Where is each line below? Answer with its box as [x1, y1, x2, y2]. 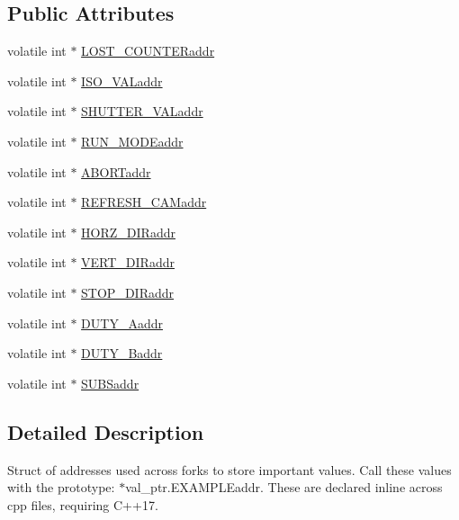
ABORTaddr [81, 162, 151, 181]
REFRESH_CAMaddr [81, 193, 207, 211]
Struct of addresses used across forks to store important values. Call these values [7, 460, 452, 479]
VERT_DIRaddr [81, 253, 175, 272]
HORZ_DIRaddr [81, 222, 175, 241]
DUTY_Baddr [81, 344, 163, 363]
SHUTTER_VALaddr [81, 102, 203, 121]
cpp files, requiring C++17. [7, 495, 158, 514]
